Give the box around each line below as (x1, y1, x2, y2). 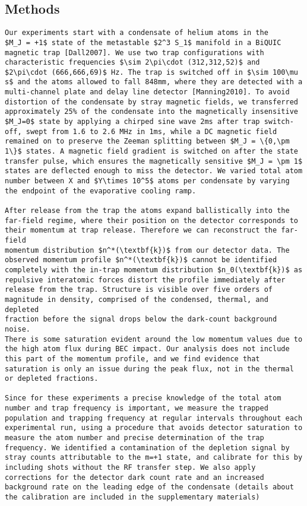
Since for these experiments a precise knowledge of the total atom (5, 394, 281, 403)
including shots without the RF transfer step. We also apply (5, 463, 256, 472)
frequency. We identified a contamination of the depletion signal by (5, 443, 290, 452)
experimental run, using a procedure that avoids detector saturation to (5, 424, 303, 432)
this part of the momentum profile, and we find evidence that (5, 354, 260, 363)
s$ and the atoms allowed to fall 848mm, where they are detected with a (5, 78, 303, 87)
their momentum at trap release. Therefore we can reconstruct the (5, 226, 277, 235)
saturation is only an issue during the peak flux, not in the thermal (5, 364, 294, 373)
